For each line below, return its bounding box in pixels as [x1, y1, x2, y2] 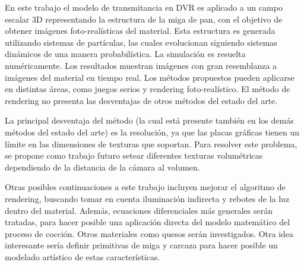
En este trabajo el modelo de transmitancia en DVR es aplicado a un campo [5, 1, 283, 13]
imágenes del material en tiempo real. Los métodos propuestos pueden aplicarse [5, 71, 294, 83]
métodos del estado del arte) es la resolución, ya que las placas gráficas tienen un [5, 125, 300, 138]
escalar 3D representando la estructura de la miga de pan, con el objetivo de [5, 12, 283, 25]
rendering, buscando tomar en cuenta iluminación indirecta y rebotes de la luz [5, 192, 290, 204]
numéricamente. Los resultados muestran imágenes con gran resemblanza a [5, 59, 277, 71]
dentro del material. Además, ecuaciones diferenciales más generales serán [5, 204, 273, 216]
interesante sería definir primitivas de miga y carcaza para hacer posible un [5, 239, 278, 251]
